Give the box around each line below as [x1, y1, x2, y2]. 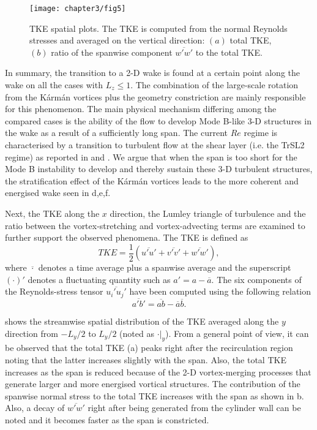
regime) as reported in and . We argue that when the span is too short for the [5, 150, 297, 163]
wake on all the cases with [5, 78, 103, 91]
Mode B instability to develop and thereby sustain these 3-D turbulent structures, [5, 162, 313, 175]
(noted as [119, 326, 154, 339]
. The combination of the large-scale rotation [130, 78, 299, 91]
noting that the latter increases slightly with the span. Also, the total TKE [5, 353, 286, 366]
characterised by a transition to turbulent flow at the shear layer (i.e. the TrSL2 [5, 138, 305, 151]
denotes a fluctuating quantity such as [28, 273, 171, 285]
